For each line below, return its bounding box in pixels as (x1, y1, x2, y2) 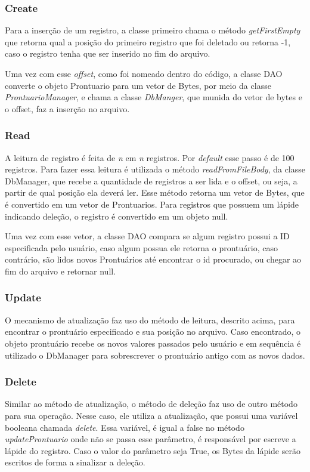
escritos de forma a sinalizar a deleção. (5, 456, 145, 468)
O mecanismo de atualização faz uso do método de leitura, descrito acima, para (5, 313, 295, 326)
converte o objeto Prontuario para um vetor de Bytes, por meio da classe (5, 79, 271, 91)
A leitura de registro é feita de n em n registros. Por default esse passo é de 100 (5, 151, 294, 163)
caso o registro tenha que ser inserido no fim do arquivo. (5, 47, 210, 60)
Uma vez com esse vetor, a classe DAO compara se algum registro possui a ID (5, 230, 290, 242)
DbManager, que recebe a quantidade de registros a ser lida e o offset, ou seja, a (5, 174, 297, 187)
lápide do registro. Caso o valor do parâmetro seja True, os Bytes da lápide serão (5, 444, 300, 456)
